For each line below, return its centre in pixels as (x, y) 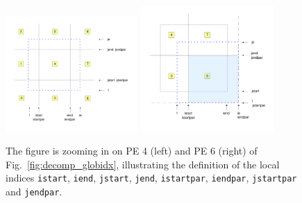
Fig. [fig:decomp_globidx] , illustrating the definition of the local (143, 164)
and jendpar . (34, 192)
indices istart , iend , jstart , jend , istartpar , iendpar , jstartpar (151, 178)
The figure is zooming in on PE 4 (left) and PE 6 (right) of (132, 151)
